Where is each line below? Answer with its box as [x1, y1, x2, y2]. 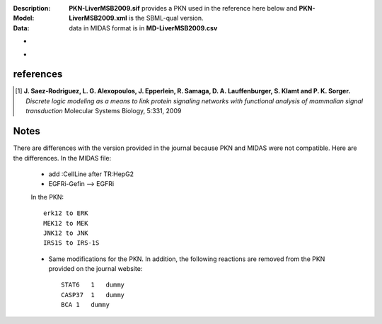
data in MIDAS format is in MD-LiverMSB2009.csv [69, 23, 218, 32]
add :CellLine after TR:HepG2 [48, 170, 134, 178]
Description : [13, 4, 51, 12]
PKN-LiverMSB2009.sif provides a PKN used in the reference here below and [69, 4, 298, 12]
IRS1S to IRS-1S [43, 239, 100, 247]
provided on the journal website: [48, 265, 143, 273]
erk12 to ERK [43, 209, 88, 217]
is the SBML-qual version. [128, 14, 204, 23]
